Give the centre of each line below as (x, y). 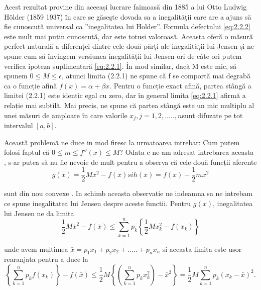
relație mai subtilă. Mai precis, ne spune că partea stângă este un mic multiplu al (129, 105)
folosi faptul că (27, 152)
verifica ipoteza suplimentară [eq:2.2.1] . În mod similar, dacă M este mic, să (120, 66)
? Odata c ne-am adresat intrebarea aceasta (187, 152)
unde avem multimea (36, 249)
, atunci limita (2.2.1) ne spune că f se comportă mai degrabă (156, 76)
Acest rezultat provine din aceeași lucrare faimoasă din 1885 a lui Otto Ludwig (125, 7)
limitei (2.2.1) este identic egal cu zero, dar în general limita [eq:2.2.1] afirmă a (125, 95)
